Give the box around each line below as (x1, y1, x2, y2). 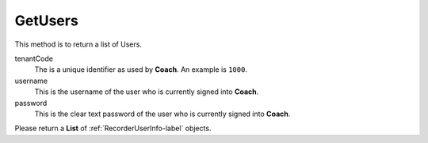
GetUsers (14, 12, 78, 29)
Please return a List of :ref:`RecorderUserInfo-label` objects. (14, 123, 212, 134)
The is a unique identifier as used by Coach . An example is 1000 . (34, 65, 247, 74)
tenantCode (14, 54, 53, 63)
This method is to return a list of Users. (14, 40, 143, 49)
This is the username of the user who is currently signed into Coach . (34, 87, 259, 96)
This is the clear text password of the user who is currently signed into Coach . (34, 109, 291, 119)
